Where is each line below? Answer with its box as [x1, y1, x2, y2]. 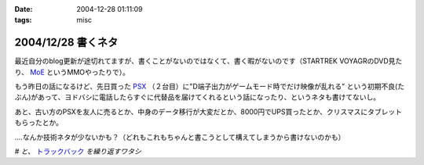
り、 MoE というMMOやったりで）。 [14, 67, 130, 77]
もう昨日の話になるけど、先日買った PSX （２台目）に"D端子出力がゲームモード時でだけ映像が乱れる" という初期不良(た [14, 82, 404, 91]
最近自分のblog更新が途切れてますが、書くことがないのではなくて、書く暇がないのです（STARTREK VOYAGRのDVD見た [14, 56, 403, 66]
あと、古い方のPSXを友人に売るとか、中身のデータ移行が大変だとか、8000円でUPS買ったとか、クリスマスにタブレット [14, 106, 403, 117]
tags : [14, 16, 32, 25]
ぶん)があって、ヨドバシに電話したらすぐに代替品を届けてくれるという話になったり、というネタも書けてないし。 [14, 92, 381, 102]
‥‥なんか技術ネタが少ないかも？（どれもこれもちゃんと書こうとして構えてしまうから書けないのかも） [14, 132, 345, 142]
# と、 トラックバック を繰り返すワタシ [14, 147, 141, 156]
